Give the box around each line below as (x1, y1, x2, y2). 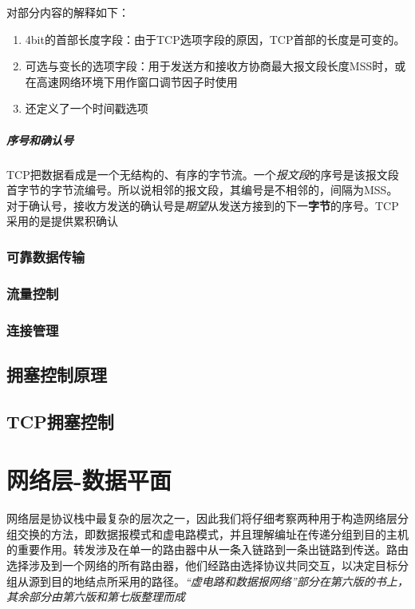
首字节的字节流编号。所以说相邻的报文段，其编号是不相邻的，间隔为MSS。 (6, 181, 398, 198)
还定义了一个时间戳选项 (25, 100, 148, 117)
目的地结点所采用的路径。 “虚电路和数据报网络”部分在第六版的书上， (50, 572, 409, 589)
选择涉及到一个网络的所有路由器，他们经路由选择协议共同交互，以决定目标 (6, 556, 397, 573)
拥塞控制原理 (6, 361, 107, 386)
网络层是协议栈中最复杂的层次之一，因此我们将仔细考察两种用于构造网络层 (6, 510, 397, 527)
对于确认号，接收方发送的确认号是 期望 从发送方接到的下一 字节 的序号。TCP (6, 197, 399, 213)
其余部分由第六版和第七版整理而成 (6, 588, 185, 605)
